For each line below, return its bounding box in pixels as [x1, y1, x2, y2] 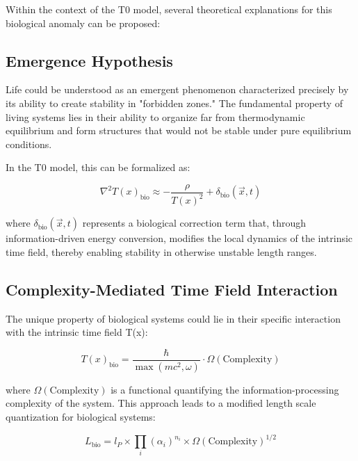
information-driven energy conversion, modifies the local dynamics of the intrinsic [6, 231, 353, 245]
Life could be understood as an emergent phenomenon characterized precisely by [6, 82, 349, 97]
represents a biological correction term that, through [82, 216, 307, 230]
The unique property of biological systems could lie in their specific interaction [6, 311, 341, 325]
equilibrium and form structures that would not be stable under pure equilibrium [6, 123, 352, 138]
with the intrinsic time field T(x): [6, 325, 148, 339]
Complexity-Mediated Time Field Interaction [6, 278, 338, 300]
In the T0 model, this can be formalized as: [6, 160, 190, 175]
